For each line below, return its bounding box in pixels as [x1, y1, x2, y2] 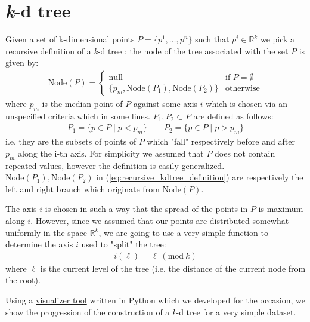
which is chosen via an [206, 97, 287, 109]
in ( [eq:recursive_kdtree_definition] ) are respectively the [96, 171, 303, 183]
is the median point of [42, 97, 123, 109]
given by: [5, 56, 39, 69]
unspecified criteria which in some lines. [5, 109, 150, 122]
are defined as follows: [193, 109, 274, 122]
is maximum [258, 203, 303, 215]
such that [195, 33, 230, 45]
